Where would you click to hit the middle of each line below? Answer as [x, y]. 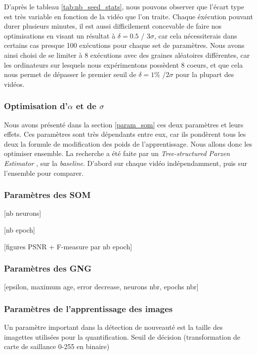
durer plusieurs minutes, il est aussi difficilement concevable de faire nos [113, 26]
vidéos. [14, 84]
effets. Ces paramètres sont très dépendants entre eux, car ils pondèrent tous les [125, 134]
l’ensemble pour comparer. [44, 173]
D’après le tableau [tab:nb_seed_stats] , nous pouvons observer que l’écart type [124, 6]
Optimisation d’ [36, 106]
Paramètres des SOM [47, 195]
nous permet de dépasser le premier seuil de [70, 74]
